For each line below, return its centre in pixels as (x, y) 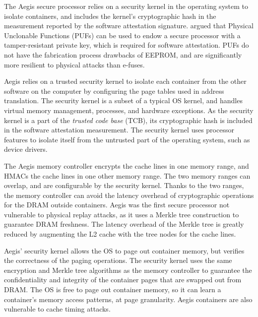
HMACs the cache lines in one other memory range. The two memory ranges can (127, 175)
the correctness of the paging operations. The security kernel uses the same (118, 260)
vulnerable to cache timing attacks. (57, 309)
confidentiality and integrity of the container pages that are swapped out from (123, 280)
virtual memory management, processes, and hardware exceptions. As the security (129, 110)
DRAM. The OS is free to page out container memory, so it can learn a (113, 289)
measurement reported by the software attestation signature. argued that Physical (129, 26)
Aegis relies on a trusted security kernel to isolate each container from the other (125, 81)
